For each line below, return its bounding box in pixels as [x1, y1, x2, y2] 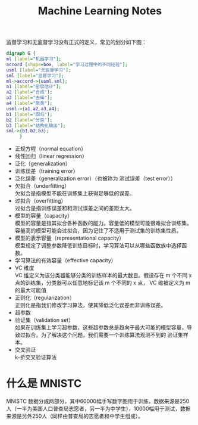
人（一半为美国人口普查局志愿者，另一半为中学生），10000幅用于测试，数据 [6, 405, 191, 412]
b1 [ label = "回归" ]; [6, 111, 53, 117]
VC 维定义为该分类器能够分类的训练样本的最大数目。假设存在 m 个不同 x [14, 272, 192, 279]
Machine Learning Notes [37, 4, 162, 18]
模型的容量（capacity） [14, 212, 73, 219]
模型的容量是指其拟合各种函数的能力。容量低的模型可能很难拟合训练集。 [14, 219, 192, 227]
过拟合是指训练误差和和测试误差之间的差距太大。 [14, 204, 135, 212]
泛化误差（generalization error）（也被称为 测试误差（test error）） [14, 175, 177, 182]
